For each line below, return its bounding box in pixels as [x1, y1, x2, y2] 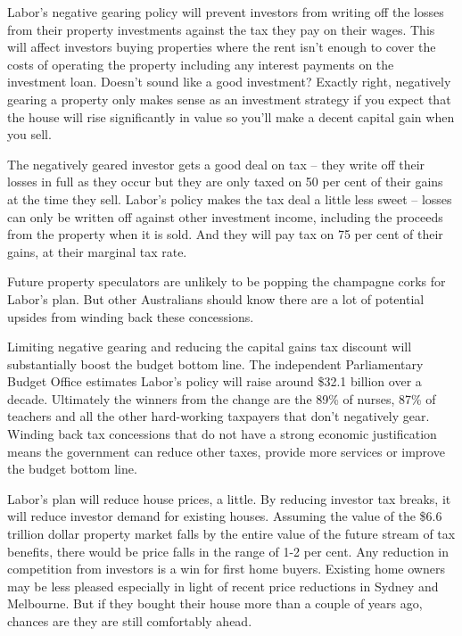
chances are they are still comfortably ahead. [7, 612, 252, 630]
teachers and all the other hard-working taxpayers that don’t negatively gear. [7, 407, 430, 425]
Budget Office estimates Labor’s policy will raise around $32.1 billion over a [7, 372, 422, 391]
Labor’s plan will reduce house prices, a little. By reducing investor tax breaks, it [7, 489, 451, 508]
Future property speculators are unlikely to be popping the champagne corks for [7, 272, 446, 291]
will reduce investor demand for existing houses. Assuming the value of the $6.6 [7, 507, 442, 525]
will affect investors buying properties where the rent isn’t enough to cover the [7, 37, 436, 56]
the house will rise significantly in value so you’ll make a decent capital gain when [7, 107, 455, 126]
